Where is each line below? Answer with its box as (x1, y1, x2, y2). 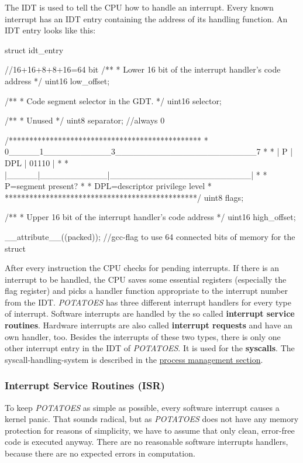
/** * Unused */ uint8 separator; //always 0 (5, 114, 165, 126)
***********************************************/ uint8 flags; (5, 191, 244, 203)
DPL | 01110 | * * (5, 156, 69, 169)
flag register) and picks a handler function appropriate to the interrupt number (5, 284, 288, 297)
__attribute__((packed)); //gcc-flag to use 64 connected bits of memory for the (5, 230, 295, 242)
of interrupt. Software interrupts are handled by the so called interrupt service (5, 307, 295, 320)
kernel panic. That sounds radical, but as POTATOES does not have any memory (5, 413, 299, 425)
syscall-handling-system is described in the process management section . (5, 353, 263, 365)
